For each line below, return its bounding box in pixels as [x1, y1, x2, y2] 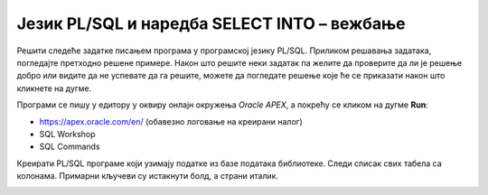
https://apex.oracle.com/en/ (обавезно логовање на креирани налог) [39, 116, 303, 126]
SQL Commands [39, 141, 100, 153]
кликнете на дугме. [16, 82, 92, 94]
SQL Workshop [39, 128, 96, 139]
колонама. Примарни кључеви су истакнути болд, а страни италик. [16, 171, 279, 181]
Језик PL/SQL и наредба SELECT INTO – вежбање [16, 14, 406, 33]
